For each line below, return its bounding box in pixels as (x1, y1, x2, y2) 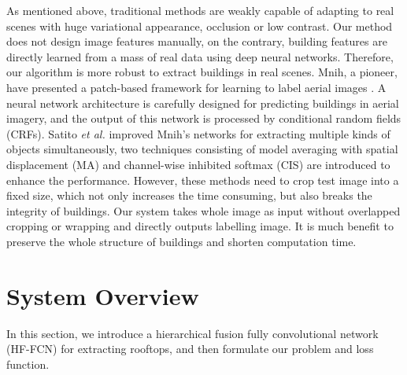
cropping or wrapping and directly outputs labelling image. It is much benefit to (6, 218, 394, 234)
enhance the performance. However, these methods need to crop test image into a (6, 171, 399, 188)
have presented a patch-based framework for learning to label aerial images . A (6, 79, 387, 95)
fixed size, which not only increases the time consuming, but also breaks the (6, 187, 372, 204)
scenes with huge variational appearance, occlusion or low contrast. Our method (6, 17, 393, 34)
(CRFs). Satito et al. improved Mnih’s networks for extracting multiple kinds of (6, 125, 390, 142)
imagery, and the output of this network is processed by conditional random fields (6, 110, 401, 127)
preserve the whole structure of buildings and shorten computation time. (6, 233, 357, 249)
